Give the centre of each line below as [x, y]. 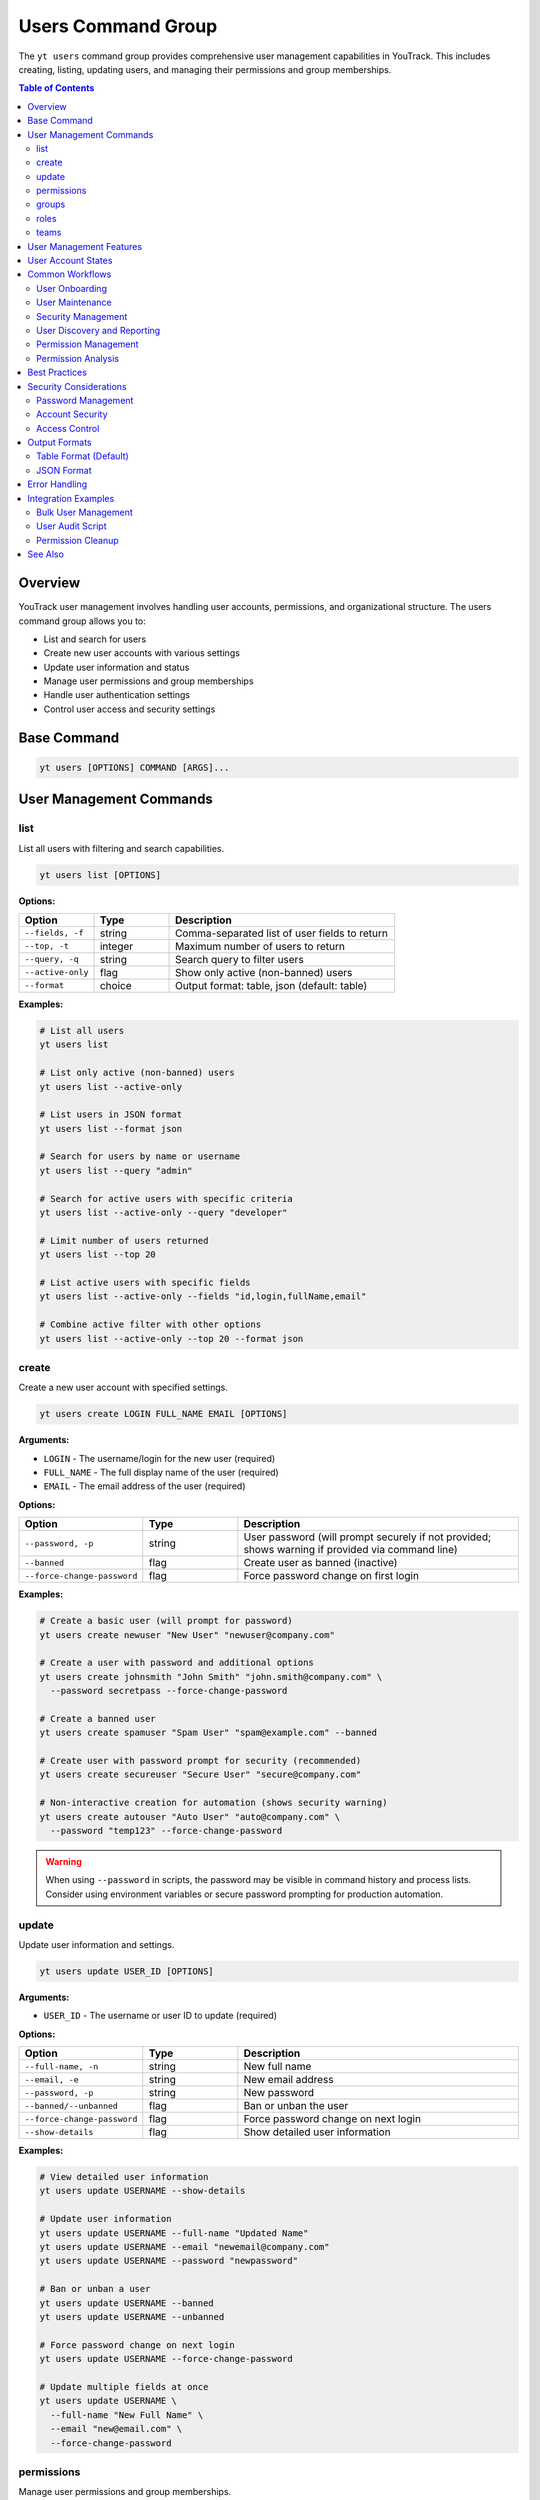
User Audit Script [71, 526]
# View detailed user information [124, 2177]
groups [51, 204]
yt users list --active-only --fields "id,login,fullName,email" [203, 1296]
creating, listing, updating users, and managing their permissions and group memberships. [205, 69]
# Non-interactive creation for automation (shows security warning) [213, 1803]
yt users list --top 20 [98, 1254]
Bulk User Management [85, 512]
